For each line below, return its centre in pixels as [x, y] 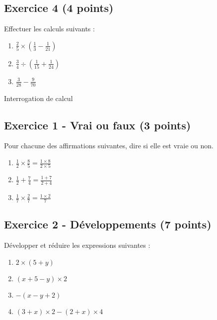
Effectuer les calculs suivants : [49, 29]
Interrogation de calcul [38, 98]
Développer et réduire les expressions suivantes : [77, 245]
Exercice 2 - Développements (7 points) [108, 224]
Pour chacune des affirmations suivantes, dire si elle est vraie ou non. [109, 146]
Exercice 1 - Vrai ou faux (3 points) [98, 125]
